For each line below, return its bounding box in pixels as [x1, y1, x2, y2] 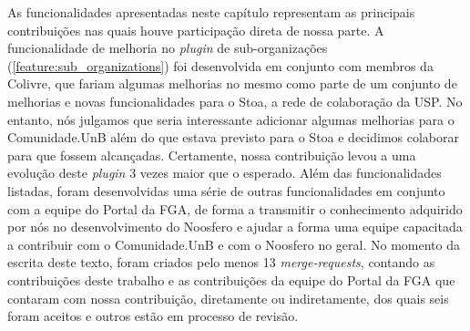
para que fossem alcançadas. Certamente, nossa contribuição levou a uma [7, 145, 416, 164]
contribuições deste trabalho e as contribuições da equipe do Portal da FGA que [7, 270, 455, 289]
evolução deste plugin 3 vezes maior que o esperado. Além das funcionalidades [7, 163, 442, 182]
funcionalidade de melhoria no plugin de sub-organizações [7, 38, 328, 57]
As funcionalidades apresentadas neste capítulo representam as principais [7, 3, 415, 21]
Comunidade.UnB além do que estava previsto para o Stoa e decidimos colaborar [7, 128, 460, 147]
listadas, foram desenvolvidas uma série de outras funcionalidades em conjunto [7, 181, 445, 200]
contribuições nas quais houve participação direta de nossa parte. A [7, 20, 384, 39]
